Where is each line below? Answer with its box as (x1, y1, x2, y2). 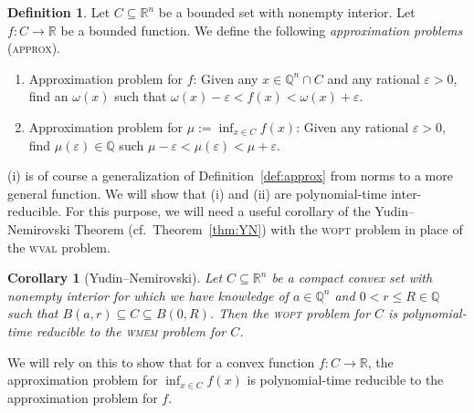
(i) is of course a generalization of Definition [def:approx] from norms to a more (7, 166, 453, 185)
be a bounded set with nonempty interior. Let (158, 3, 416, 21)
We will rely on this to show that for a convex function (7, 352, 315, 371)
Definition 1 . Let (7, 3, 111, 21)
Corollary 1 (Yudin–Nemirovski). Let (7, 268, 223, 287)
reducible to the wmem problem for (36, 321, 226, 340)
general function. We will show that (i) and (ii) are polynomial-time (7, 183, 387, 202)
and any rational (327, 68, 420, 88)
